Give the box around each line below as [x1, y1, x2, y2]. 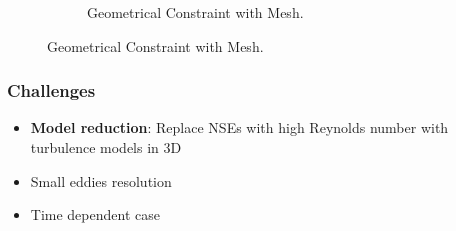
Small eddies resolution [30, 170, 172, 191]
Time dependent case [30, 204, 160, 225]
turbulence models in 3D [30, 137, 182, 157]
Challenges [7, 78, 96, 103]
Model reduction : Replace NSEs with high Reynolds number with [30, 117, 449, 138]
